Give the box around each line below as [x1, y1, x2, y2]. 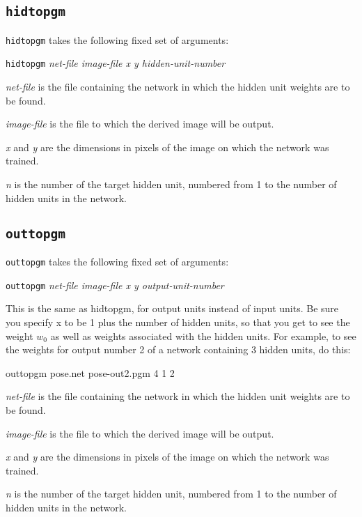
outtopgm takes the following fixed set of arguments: [6, 254, 229, 269]
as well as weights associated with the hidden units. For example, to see [50, 328, 356, 343]
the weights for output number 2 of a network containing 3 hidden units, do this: [6, 342, 351, 357]
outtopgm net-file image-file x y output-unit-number [6, 277, 224, 292]
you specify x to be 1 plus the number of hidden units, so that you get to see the [6, 314, 350, 329]
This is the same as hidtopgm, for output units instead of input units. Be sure [6, 301, 339, 316]
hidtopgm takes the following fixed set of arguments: [6, 32, 229, 47]
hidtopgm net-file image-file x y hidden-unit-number [6, 56, 226, 70]
